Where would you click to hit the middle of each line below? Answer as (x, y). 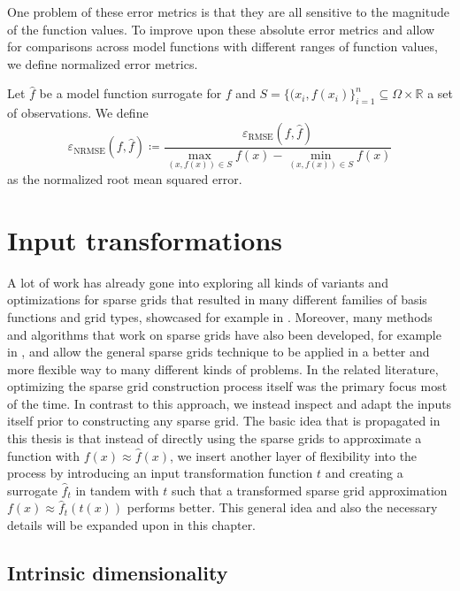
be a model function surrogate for (130, 93)
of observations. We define (78, 113)
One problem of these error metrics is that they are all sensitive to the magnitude (228, 12)
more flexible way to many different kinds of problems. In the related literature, (223, 368)
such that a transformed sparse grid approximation (309, 490)
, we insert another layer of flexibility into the (294, 455)
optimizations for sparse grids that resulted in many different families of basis (217, 299)
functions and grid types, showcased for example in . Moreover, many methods (220, 316)
